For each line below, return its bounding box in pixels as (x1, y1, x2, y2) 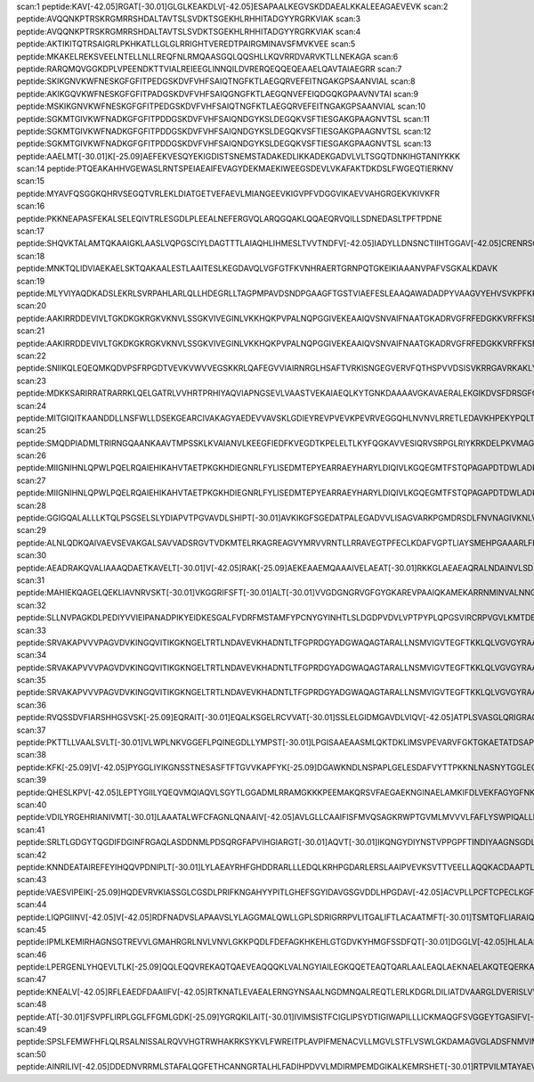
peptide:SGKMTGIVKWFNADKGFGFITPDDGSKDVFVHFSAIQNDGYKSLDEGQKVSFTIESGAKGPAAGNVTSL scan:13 (16, 138, 432, 149)
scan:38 (16, 750, 46, 760)
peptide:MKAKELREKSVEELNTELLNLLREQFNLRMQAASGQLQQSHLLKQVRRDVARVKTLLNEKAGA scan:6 (16, 51, 399, 61)
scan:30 (16, 550, 47, 561)
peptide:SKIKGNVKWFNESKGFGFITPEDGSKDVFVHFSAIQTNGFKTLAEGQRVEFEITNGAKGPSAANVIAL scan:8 (16, 76, 416, 86)
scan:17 (16, 225, 44, 236)
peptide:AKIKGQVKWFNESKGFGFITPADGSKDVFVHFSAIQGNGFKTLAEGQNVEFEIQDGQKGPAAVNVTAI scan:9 (16, 88, 418, 99)
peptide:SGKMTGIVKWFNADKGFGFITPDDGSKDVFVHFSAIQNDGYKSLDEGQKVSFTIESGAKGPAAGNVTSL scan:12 (16, 126, 432, 136)
